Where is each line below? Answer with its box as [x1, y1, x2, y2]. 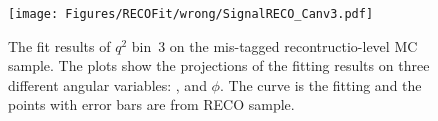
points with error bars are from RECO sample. [8, 94, 295, 115]
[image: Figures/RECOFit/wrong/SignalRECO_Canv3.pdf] [8, 7, 374, 21]
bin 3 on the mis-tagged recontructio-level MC [131, 35, 418, 56]
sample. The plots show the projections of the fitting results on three [8, 55, 430, 76]
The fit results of [8, 35, 111, 56]
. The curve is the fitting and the [219, 74, 422, 95]
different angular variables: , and [8, 74, 207, 95]
